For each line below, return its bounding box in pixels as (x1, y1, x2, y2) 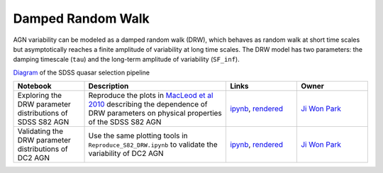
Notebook (17, 82, 52, 91)
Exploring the (17, 91, 62, 101)
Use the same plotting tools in (88, 131, 188, 141)
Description (88, 82, 129, 91)
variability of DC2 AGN (88, 149, 164, 159)
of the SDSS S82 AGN (88, 117, 162, 127)
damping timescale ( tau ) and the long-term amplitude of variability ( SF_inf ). (13, 55, 240, 64)
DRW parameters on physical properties (88, 108, 223, 118)
